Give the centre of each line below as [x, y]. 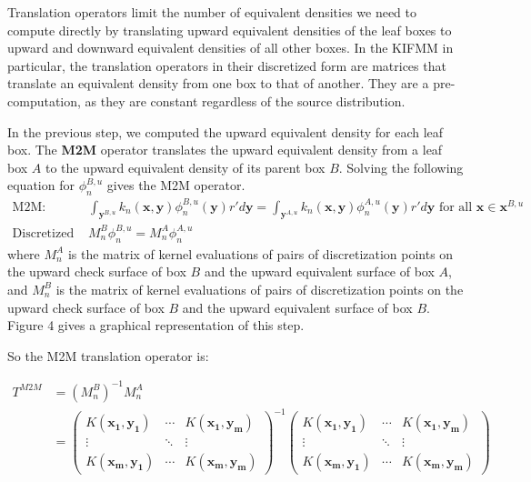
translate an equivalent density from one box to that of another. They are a [218, 83]
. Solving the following [401, 167]
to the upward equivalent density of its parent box [185, 167]
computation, [44, 100]
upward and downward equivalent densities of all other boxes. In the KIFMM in [230, 48]
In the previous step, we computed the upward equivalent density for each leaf [225, 131]
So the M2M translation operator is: [108, 355]
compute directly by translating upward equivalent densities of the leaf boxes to [230, 30]
